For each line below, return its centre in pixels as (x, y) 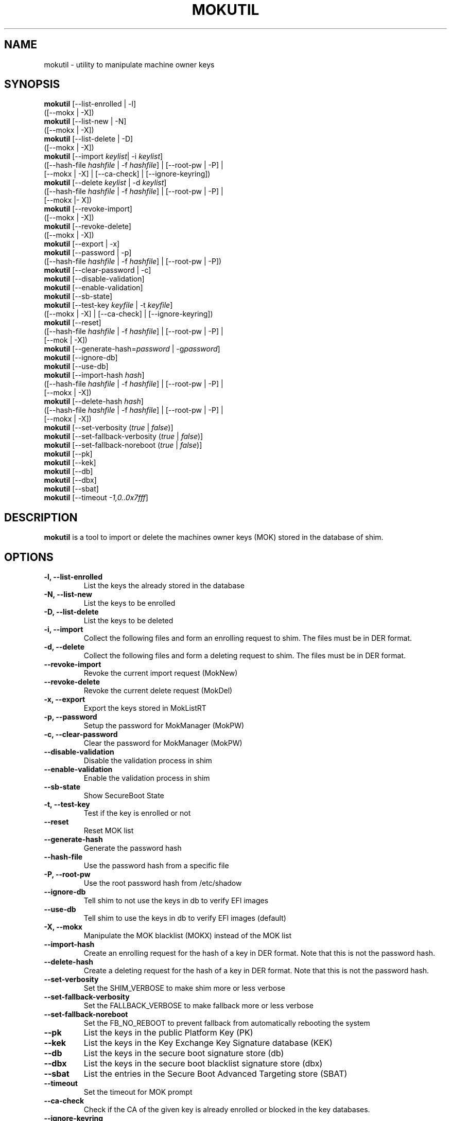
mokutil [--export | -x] (82, 244)
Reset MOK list (109, 831)
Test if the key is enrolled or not (137, 813)
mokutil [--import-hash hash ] (94, 375)
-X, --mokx (63, 927)
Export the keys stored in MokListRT (145, 708)
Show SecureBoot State (124, 796)
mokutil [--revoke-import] (88, 209)
